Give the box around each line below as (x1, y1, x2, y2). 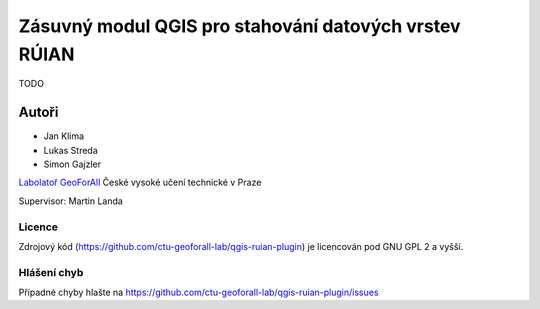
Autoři (18, 104, 59, 121)
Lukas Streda (43, 144, 99, 156)
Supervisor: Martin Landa (18, 195, 124, 207)
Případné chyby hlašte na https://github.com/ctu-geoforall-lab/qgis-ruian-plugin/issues (18, 286, 379, 299)
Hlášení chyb (18, 265, 84, 279)
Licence (18, 220, 59, 234)
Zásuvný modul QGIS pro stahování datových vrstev (18, 15, 461, 37)
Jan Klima (43, 130, 85, 142)
